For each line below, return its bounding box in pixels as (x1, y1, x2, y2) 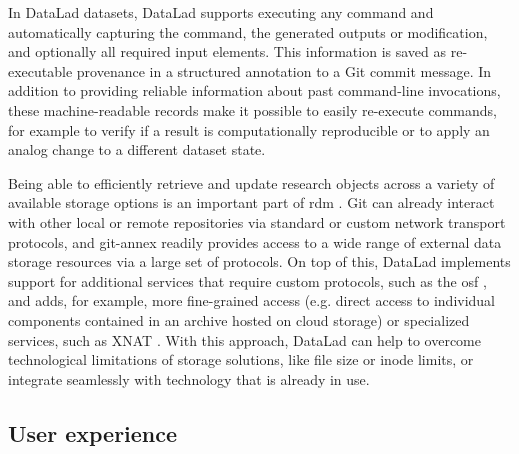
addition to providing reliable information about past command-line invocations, (8, 80, 501, 101)
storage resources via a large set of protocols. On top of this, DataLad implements (8, 251, 511, 272)
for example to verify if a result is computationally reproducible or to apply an (8, 119, 490, 140)
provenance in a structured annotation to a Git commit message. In (76, 60, 492, 81)
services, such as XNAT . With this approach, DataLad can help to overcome (8, 329, 481, 350)
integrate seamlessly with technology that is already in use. (8, 368, 370, 389)
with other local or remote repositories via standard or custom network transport (8, 211, 506, 232)
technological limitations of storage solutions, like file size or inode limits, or (8, 349, 474, 370)
